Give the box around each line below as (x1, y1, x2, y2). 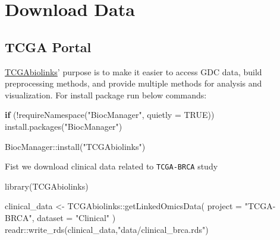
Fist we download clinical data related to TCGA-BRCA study (5, 160, 218, 172)
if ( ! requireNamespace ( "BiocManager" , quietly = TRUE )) (5, 108, 215, 121)
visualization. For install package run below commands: (5, 88, 207, 101)
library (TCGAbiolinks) (5, 180, 89, 192)
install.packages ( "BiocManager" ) (5, 120, 122, 132)
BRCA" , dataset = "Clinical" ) (5, 211, 116, 223)
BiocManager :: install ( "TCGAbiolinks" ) (5, 140, 146, 152)
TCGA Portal (5, 37, 92, 56)
